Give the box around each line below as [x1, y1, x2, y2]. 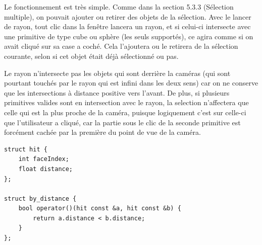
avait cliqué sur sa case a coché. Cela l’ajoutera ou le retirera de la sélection [4, 41, 238, 51]
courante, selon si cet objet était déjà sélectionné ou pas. [4, 50, 179, 61]
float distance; [18, 165, 73, 173]
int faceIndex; [18, 155, 69, 163]
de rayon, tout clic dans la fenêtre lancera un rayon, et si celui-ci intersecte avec [4, 21, 251, 32]
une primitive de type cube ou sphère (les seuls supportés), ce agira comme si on [4, 31, 253, 41]
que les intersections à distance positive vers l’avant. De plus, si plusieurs [4, 87, 230, 98]
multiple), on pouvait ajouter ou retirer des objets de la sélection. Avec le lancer [4, 11, 251, 22]
